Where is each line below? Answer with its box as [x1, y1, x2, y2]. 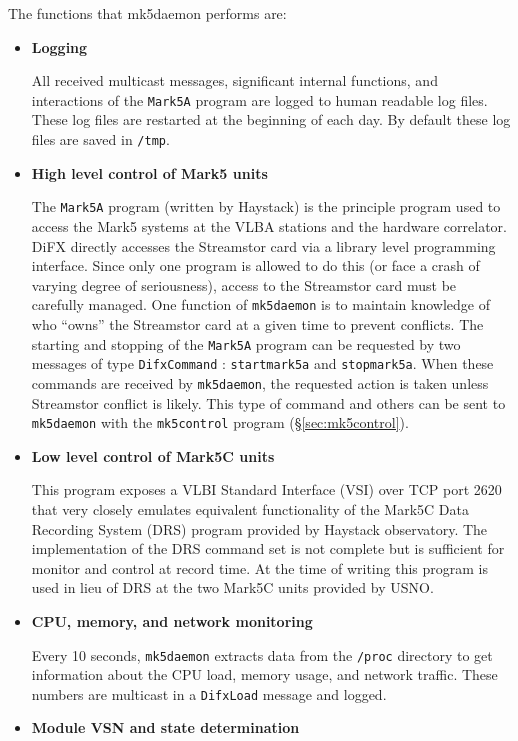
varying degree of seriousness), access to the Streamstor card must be [31, 274, 457, 295]
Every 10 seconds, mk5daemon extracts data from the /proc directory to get [31, 644, 493, 665]
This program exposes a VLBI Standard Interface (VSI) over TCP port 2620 [31, 479, 502, 500]
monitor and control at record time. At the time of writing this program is [31, 557, 488, 578]
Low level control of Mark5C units [31, 445, 275, 466]
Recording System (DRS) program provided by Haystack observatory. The [31, 518, 488, 539]
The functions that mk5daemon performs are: [8, 3, 287, 23]
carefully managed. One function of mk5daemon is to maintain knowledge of [31, 294, 490, 315]
